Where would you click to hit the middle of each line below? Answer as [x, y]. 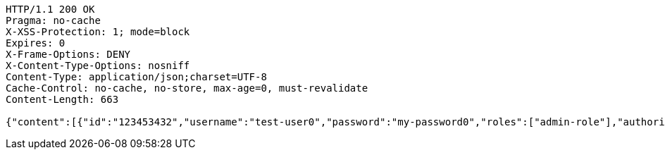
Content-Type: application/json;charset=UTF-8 [136, 77]
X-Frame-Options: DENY [68, 54]
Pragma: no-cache [53, 20]
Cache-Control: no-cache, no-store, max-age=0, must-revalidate [187, 88]
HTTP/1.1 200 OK [50, 9]
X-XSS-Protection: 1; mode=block [98, 32]
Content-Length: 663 [62, 99]
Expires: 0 [36, 43]
